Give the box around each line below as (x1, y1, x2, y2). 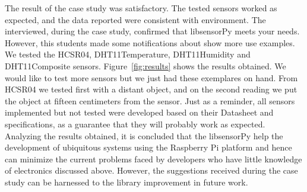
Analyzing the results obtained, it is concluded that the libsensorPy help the (5, 129, 283, 142)
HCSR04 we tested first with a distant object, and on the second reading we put (5, 83, 297, 95)
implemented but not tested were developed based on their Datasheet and (5, 106, 274, 119)
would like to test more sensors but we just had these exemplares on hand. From (5, 71, 298, 84)
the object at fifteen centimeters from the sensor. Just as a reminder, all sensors (5, 94, 295, 107)
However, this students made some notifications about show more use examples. (5, 36, 295, 49)
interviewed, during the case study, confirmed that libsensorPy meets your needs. (5, 25, 300, 37)
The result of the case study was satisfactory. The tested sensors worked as (5, 2, 277, 14)
